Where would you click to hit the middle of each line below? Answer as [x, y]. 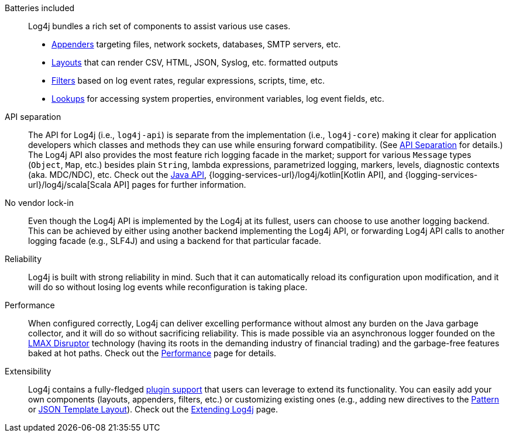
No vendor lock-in [39, 203]
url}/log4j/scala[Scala [70, 185]
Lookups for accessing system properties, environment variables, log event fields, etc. [218, 99]
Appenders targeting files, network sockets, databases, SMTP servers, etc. [196, 44]
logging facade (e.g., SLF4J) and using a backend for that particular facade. [175, 241]
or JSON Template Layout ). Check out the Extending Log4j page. [153, 409]
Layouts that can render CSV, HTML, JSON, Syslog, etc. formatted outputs [195, 62]
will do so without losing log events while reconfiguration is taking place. [168, 287]
